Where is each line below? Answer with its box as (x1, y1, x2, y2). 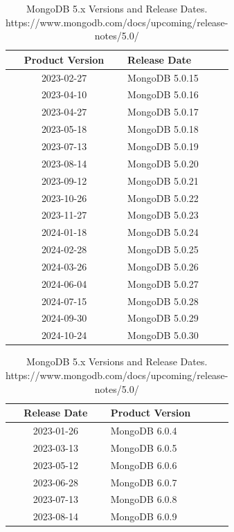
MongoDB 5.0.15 (127, 70, 199, 84)
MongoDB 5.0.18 (127, 122, 199, 136)
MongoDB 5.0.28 (127, 293, 199, 308)
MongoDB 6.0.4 (110, 423, 177, 437)
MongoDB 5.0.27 (127, 276, 199, 291)
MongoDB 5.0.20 (127, 156, 199, 170)
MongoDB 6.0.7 (110, 475, 177, 489)
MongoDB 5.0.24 (127, 225, 199, 239)
